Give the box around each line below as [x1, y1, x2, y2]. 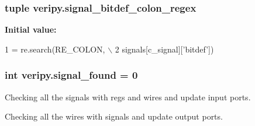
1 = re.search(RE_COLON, [5, 43, 105, 55]
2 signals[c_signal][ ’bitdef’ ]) [115, 43, 214, 55]
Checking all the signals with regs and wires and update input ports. [5, 90, 251, 103]
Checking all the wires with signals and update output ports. [5, 110, 223, 123]
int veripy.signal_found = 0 [5, 68, 138, 82]
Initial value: [5, 23, 57, 36]
